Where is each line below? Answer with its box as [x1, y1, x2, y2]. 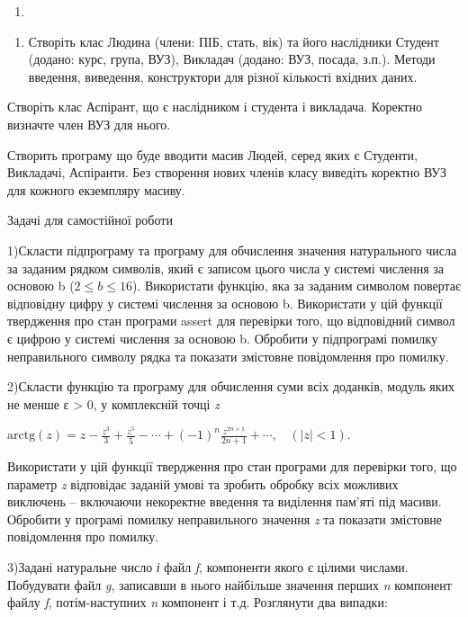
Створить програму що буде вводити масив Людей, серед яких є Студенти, [7, 145, 418, 164]
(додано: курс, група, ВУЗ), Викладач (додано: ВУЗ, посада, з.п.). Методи [28, 49, 436, 68]
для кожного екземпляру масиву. [7, 180, 185, 199]
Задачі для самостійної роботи [7, 210, 173, 229]
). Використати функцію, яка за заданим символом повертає [131, 276, 461, 295]
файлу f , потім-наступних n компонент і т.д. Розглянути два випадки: [7, 593, 388, 612]
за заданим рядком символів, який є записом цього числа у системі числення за [7, 258, 445, 277]
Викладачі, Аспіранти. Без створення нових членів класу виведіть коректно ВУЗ [7, 163, 446, 182]
